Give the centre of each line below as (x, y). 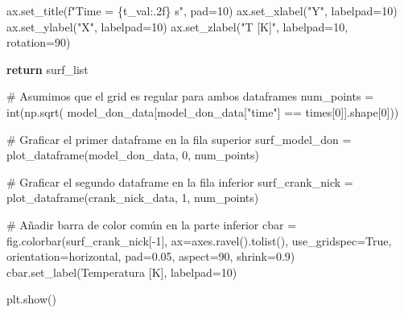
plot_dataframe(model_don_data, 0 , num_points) (133, 155)
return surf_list (47, 69)
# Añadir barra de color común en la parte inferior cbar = (152, 224)
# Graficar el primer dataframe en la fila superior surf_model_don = (179, 139)
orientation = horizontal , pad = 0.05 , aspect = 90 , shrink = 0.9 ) (151, 256)
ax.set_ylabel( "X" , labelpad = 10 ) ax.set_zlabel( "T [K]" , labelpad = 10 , (177, 26)
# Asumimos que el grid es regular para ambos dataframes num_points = (190, 96)
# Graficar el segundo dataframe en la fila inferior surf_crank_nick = (180, 181)
